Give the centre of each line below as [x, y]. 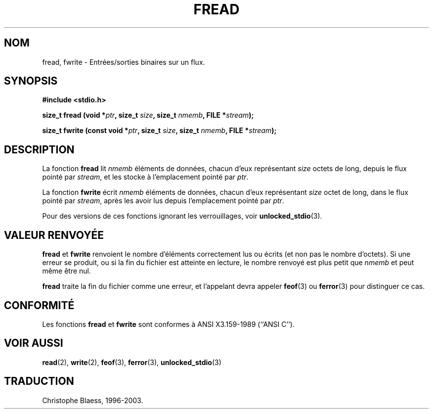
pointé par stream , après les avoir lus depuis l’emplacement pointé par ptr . [163, 201]
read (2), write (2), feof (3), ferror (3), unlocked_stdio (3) [132, 362]
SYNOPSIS [31, 81]
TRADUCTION [39, 381]
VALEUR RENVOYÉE [54, 235]
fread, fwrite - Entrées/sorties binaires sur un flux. [124, 62]
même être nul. [67, 271]
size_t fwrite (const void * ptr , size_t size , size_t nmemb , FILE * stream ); [159, 131]
